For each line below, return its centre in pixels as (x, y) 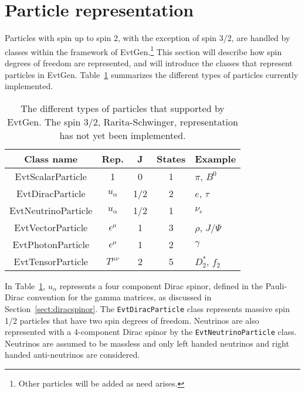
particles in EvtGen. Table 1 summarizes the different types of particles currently (152, 74)
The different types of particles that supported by (123, 108)
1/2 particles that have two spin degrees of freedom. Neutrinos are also (132, 320)
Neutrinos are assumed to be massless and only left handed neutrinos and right (147, 343)
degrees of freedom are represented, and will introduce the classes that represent (149, 62)
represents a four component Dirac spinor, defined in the (161, 285)
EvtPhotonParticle (51, 244)
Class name (51, 158)
